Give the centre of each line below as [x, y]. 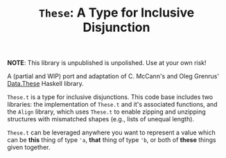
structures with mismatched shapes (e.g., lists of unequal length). [101, 119]
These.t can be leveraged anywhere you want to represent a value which [112, 132]
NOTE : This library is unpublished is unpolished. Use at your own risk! [107, 63]
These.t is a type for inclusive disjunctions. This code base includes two [110, 97]
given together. [29, 148]
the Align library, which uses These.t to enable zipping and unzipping [106, 112]
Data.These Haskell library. [46, 84]
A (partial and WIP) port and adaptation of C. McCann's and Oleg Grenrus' [113, 76]
